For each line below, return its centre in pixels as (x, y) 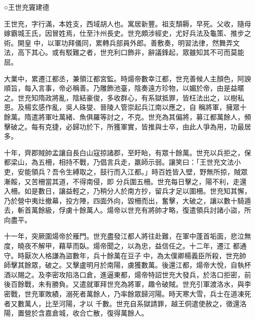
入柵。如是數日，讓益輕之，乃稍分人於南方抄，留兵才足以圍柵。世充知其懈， (127, 191)
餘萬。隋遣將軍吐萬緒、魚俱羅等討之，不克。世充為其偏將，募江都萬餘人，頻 (127, 116)
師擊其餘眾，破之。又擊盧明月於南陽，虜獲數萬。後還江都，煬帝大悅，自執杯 (127, 265)
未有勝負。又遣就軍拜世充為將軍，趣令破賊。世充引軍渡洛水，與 (141, 284)
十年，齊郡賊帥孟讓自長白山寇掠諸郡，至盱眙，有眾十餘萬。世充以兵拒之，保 (127, 152)
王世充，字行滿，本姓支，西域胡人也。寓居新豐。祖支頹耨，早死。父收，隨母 (127, 23)
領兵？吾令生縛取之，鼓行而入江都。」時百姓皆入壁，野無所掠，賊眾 (139, 171)
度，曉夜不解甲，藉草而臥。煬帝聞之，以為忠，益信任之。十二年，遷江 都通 (125, 246)
